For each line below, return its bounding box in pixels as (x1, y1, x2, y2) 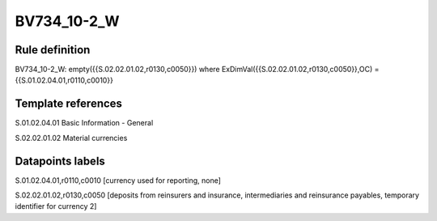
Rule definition (15, 43, 91, 57)
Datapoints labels (15, 154, 105, 168)
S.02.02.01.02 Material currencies (15, 133, 128, 142)
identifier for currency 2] (15, 202, 97, 211)
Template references (15, 97, 123, 111)
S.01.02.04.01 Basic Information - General (15, 118, 154, 128)
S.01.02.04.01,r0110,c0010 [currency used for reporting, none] (15, 175, 222, 185)
